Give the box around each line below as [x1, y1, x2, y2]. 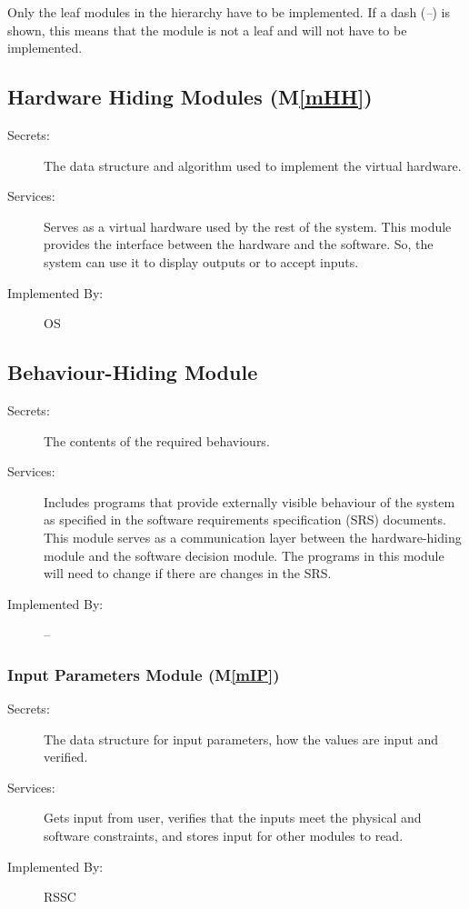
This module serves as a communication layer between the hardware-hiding [44, 527, 462, 546]
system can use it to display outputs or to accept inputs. [44, 252, 359, 271]
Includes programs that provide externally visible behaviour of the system [44, 492, 455, 511]
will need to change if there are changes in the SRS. [44, 564, 332, 583]
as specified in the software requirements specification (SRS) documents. [44, 510, 446, 529]
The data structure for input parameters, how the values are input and [44, 729, 439, 748]
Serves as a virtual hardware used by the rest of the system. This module [44, 216, 452, 235]
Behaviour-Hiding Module [7, 358, 258, 386]
